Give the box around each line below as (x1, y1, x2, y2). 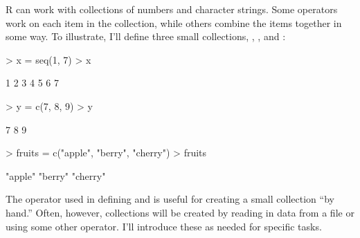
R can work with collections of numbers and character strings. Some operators (6, 2, 338, 16)
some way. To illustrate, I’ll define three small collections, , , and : (6, 29, 286, 44)
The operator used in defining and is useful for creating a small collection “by (6, 192, 334, 206)
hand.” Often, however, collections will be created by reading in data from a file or (6, 205, 354, 219)
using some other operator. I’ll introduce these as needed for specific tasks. (6, 219, 322, 233)
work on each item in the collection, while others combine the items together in (6, 15, 342, 30)
